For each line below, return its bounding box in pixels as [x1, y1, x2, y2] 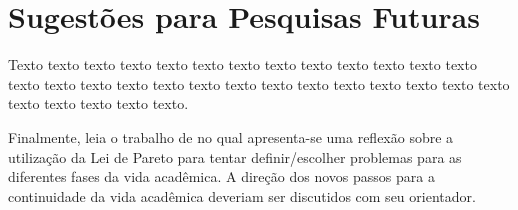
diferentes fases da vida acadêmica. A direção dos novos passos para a [8, 166, 435, 187]
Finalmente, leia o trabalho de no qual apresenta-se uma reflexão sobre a [8, 126, 454, 147]
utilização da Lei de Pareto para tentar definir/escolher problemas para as [8, 146, 462, 167]
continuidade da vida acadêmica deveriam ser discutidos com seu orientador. [8, 185, 476, 206]
